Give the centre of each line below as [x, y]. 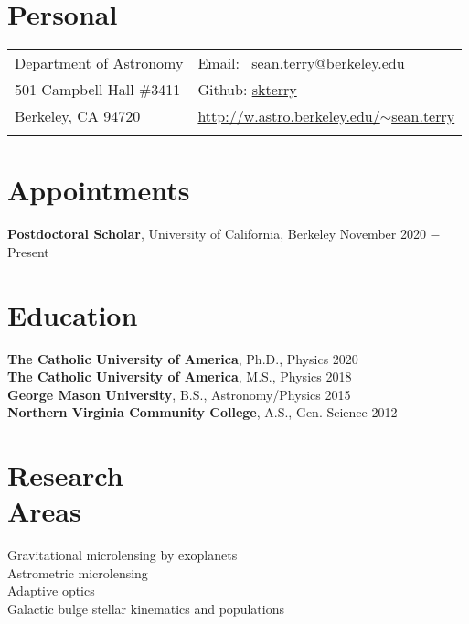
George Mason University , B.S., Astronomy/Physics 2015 [179, 394]
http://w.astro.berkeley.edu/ [289, 116]
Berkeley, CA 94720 [78, 116]
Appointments [99, 190]
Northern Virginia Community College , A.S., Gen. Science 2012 [203, 412]
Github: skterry [247, 90]
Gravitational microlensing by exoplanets [123, 555]
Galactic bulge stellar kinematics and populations [146, 609]
